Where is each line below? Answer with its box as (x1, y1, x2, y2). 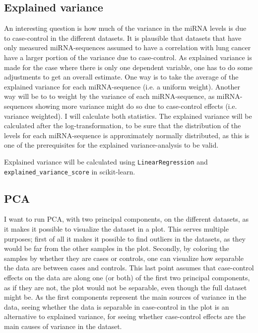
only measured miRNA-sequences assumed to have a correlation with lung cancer (4, 42, 251, 53)
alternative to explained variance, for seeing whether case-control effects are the (4, 311, 246, 322)
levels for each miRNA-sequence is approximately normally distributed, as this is (4, 130, 250, 140)
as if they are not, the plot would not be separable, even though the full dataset (4, 282, 247, 292)
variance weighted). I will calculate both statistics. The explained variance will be (4, 110, 252, 121)
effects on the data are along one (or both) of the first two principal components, (4, 272, 250, 282)
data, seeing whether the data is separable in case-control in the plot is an (4, 301, 229, 312)
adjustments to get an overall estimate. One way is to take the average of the (4, 72, 239, 82)
